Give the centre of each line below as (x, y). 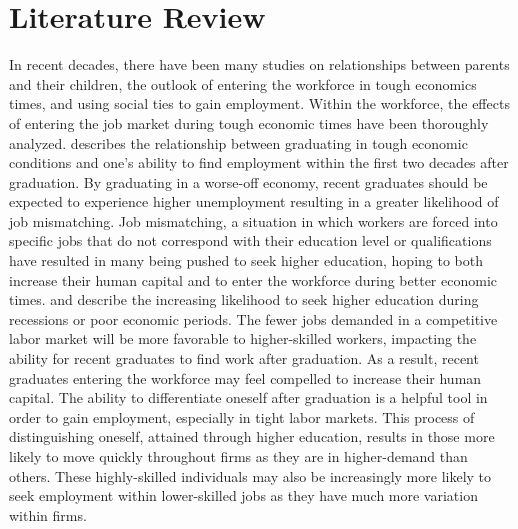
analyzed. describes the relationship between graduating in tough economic (238, 142)
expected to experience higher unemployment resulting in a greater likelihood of (254, 201)
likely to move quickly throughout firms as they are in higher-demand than (238, 456)
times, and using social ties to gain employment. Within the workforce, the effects (259, 103)
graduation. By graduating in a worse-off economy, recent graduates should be (248, 181)
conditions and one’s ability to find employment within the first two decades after (259, 162)
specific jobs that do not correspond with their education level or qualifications (250, 240)
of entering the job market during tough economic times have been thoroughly (249, 122)
